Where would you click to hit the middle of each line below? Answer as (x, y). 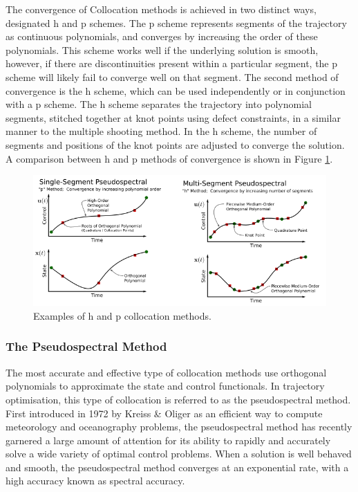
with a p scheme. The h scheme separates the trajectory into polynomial (159, 104)
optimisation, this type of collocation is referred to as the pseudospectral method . (178, 399)
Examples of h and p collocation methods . (122, 315)
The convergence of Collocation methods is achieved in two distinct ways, (161, 9)
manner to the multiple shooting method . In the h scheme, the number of (161, 131)
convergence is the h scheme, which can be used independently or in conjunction (176, 90)
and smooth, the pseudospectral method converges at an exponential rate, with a (177, 467)
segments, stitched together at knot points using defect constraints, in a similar (173, 117)
